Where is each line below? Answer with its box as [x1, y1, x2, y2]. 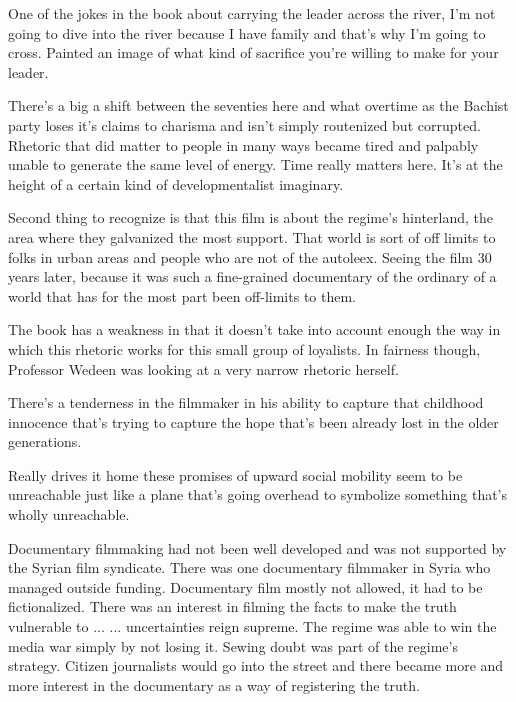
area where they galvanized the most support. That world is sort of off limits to [8, 226, 496, 247]
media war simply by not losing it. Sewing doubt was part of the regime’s [8, 635, 458, 656]
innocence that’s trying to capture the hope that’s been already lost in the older [8, 411, 499, 432]
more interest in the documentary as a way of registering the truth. [8, 674, 420, 695]
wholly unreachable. [8, 504, 130, 525]
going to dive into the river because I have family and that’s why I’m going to [8, 22, 486, 43]
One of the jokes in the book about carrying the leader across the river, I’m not [8, 3, 496, 23]
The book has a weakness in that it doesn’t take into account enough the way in [8, 319, 501, 340]
